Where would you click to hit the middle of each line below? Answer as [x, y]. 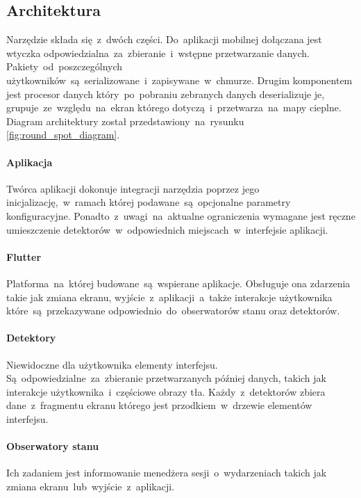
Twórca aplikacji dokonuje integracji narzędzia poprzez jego [133, 188]
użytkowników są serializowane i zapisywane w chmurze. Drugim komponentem [179, 80]
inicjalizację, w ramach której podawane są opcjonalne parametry [149, 202]
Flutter [24, 256]
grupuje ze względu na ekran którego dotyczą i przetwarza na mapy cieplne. [174, 107]
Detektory [31, 338]
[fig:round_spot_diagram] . [63, 135]
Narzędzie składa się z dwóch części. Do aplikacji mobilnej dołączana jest [164, 39]
